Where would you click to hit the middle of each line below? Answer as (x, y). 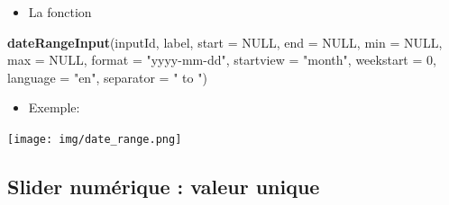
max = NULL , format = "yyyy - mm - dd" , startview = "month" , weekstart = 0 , (222, 60)
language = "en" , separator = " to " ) (107, 77)
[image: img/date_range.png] (95, 139)
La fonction (60, 12)
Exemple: (54, 107)
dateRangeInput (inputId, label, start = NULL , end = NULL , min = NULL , (225, 42)
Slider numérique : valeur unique (164, 187)
